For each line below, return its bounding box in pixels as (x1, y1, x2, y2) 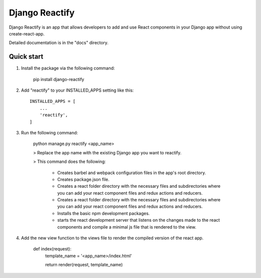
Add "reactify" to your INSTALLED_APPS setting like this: (21, 87, 134, 93)
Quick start (9, 52, 43, 61)
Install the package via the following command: (21, 65, 115, 71)
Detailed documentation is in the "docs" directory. (9, 40, 109, 46)
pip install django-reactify (33, 76, 85, 82)
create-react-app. (9, 31, 45, 36)
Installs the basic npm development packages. (57, 210, 150, 216)
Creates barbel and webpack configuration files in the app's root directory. (57, 170, 206, 176)
